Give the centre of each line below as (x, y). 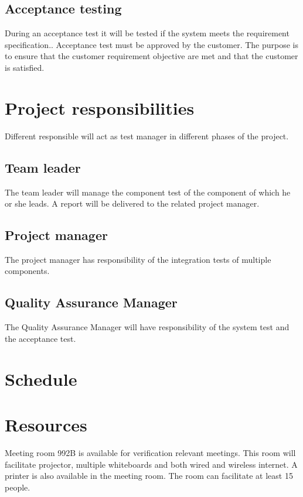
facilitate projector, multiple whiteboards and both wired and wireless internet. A (151, 464)
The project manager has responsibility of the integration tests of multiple (138, 259)
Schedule (41, 378)
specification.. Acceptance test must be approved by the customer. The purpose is (152, 44)
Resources (46, 425)
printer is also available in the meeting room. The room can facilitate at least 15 (149, 476)
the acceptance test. (40, 338)
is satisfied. (25, 67)
